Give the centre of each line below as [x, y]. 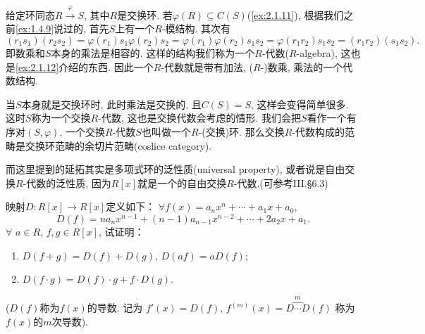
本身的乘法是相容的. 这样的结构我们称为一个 [153, 52]
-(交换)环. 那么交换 [241, 131]
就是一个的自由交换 [182, 182]
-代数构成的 [318, 131]
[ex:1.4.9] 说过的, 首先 [62, 28]
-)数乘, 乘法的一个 [302, 66]
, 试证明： [121, 231]
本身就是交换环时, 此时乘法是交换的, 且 [111, 104]
